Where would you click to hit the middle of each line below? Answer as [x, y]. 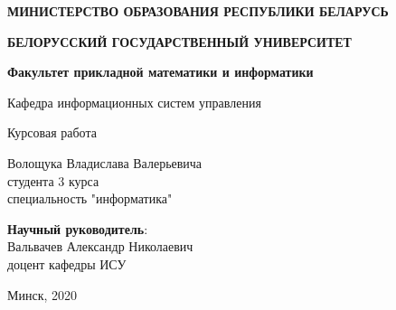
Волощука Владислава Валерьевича [105, 162]
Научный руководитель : [78, 228]
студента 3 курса [53, 180]
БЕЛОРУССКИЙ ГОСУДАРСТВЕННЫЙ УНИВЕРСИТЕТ [179, 41]
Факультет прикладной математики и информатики [160, 72]
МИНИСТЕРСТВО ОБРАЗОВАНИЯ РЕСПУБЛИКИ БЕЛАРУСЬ [198, 11]
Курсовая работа [52, 132]
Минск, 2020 [42, 294]
